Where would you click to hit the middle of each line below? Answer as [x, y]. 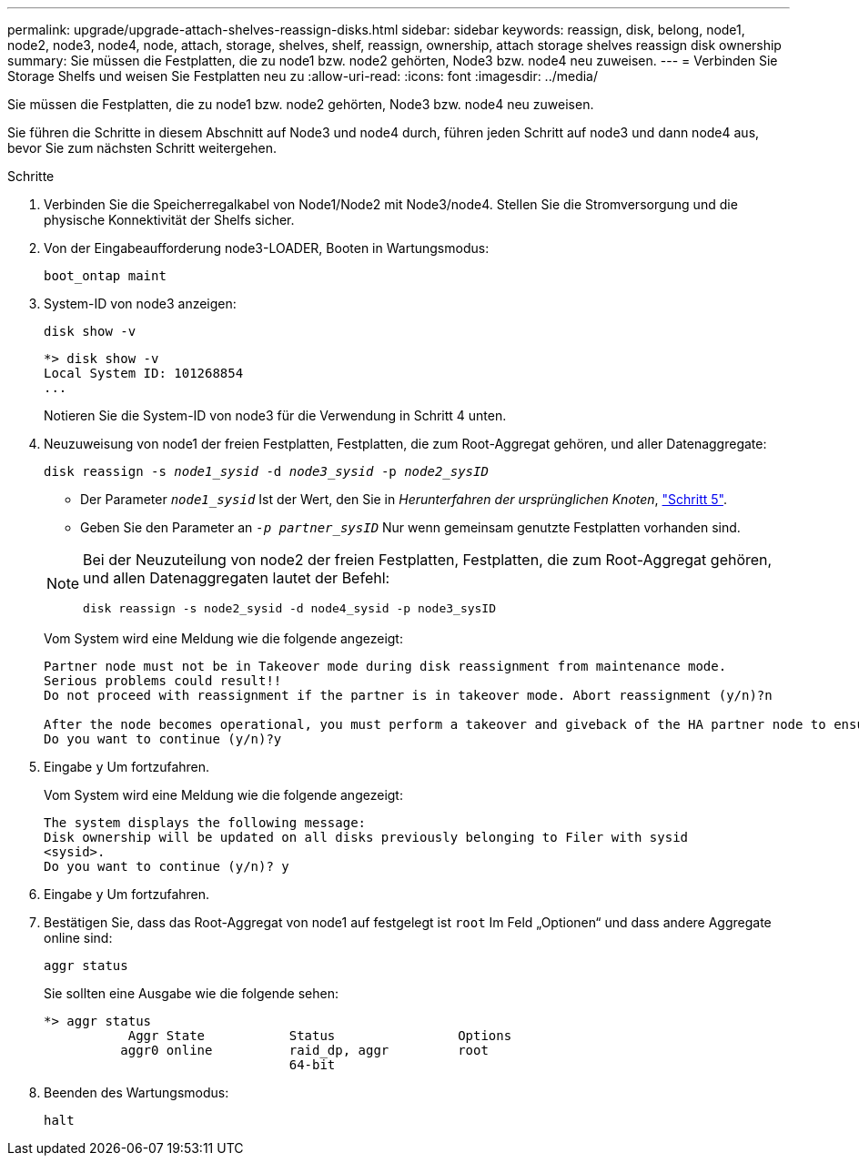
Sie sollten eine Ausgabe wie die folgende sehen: [191, 993]
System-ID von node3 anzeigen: [140, 303]
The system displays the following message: [205, 823]
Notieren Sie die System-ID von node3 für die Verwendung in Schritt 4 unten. [275, 415]
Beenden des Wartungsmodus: [136, 1092]
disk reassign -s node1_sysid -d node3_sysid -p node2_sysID [266, 471]
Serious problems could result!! [163, 681]
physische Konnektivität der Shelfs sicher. [169, 220]
